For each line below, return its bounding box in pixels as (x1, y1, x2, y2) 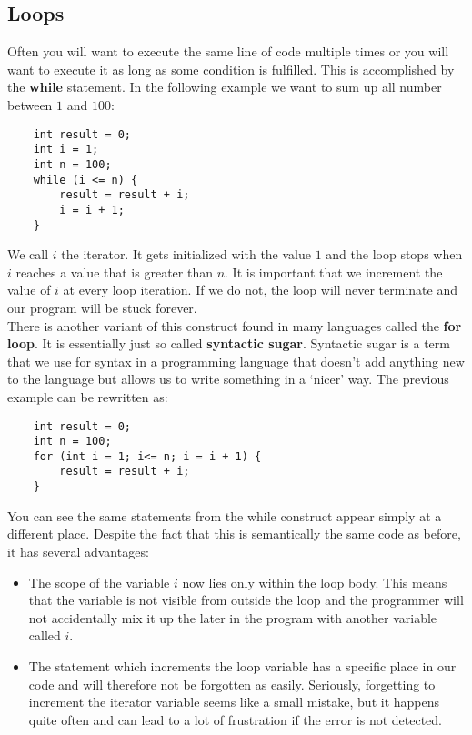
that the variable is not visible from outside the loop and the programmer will (28, 590, 464, 609)
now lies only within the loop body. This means (182, 572, 447, 591)
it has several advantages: (7, 541, 149, 560)
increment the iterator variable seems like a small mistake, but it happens (28, 692, 440, 711)
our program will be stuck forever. (7, 297, 197, 317)
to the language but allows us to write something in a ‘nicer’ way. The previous (7, 369, 449, 388)
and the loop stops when (326, 245, 463, 264)
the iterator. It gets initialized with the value (61, 245, 311, 264)
